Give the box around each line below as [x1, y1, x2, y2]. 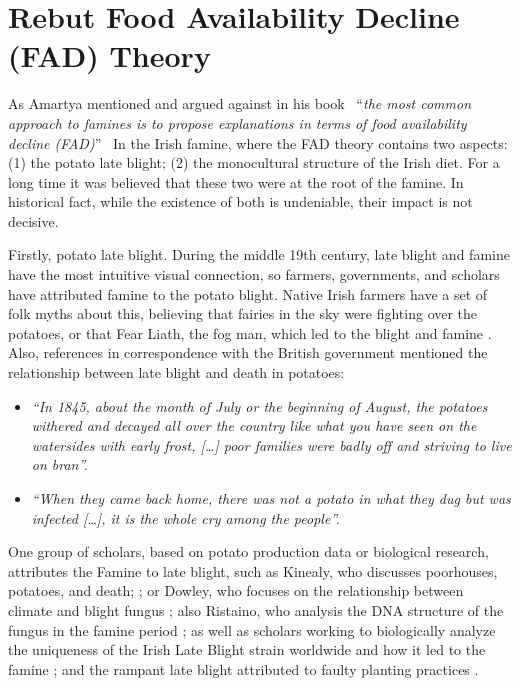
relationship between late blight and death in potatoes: [8, 362, 345, 383]
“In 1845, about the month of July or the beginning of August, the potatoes [31, 395, 488, 416]
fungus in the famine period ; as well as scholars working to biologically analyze [8, 619, 496, 640]
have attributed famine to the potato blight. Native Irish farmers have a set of [8, 283, 488, 304]
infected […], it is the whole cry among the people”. [31, 507, 340, 528]
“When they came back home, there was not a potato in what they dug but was [31, 488, 511, 508]
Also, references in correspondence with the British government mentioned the [8, 342, 488, 363]
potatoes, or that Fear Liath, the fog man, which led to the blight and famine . [8, 322, 492, 343]
